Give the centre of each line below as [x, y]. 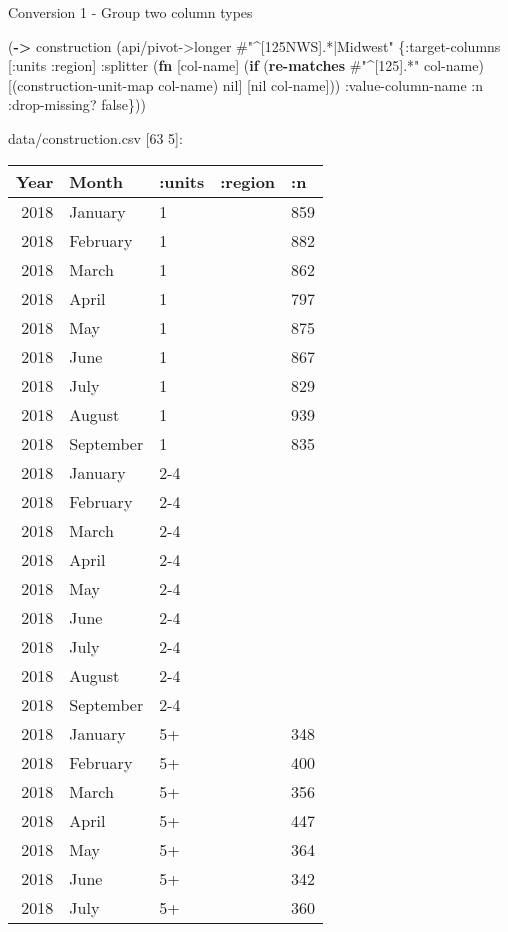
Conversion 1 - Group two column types [130, 12]
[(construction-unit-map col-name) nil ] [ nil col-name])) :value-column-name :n [246, 84]
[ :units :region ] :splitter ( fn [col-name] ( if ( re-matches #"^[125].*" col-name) [246, 65]
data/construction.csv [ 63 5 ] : [95, 137]
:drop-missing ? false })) [77, 104]
